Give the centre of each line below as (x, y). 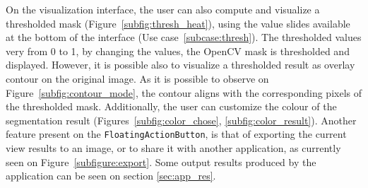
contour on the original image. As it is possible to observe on (137, 78)
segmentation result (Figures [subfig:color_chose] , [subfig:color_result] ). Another (181, 120)
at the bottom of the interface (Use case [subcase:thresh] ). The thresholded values (184, 37)
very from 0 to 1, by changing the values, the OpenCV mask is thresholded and (178, 51)
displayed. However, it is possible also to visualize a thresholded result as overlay (180, 65)
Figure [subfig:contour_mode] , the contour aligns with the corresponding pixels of (184, 92)
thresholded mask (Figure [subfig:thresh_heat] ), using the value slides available (178, 23)
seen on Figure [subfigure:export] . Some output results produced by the (161, 161)
